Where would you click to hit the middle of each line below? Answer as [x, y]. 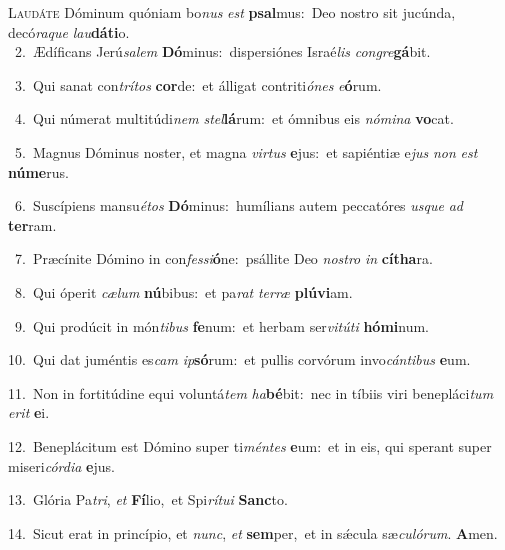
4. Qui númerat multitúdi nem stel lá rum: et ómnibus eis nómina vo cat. [234, 118]
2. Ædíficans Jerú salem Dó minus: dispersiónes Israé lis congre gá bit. [222, 51]
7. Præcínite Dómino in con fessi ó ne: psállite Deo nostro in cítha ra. [223, 258]
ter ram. [32, 224]
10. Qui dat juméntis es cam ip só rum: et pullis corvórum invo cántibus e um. [239, 359]
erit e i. [29, 412]
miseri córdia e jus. [61, 465]
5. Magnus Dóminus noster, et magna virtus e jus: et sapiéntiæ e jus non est [246, 151]
